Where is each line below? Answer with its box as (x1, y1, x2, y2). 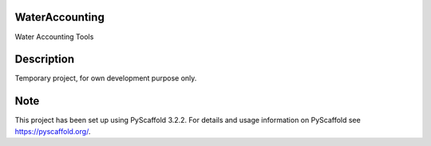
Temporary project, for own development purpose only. (14, 73, 197, 83)
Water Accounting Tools (14, 32, 94, 41)
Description (14, 53, 75, 66)
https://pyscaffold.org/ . (14, 126, 91, 136)
